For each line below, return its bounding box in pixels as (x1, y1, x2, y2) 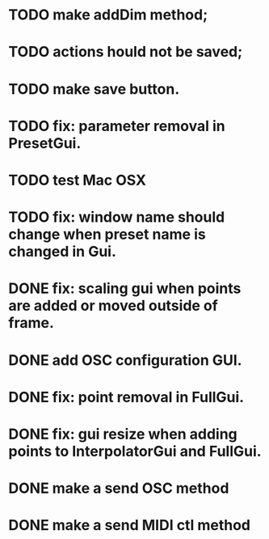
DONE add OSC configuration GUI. (8, 350, 242, 369)
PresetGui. (8, 134, 82, 152)
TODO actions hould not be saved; (8, 43, 243, 62)
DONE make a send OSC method (8, 479, 229, 498)
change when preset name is (8, 225, 206, 244)
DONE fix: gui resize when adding (8, 425, 238, 443)
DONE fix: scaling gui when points (8, 279, 242, 298)
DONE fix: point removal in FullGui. (8, 388, 245, 406)
